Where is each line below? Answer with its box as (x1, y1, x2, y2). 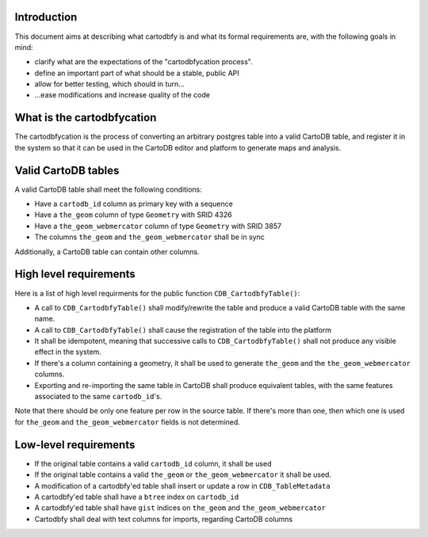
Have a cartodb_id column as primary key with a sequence (34, 199, 233, 209)
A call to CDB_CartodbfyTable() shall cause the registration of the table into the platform (34, 325, 332, 334)
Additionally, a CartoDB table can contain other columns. (14, 246, 200, 257)
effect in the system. (34, 347, 102, 356)
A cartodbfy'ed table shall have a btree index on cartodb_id (34, 492, 239, 501)
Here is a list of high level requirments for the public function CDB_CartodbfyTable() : (14, 288, 300, 298)
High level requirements (14, 268, 136, 281)
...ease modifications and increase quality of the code (34, 90, 210, 100)
